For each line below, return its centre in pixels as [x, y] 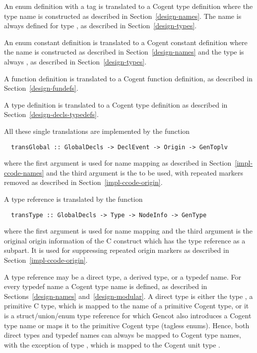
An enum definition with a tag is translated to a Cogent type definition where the [128, 6]
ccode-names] [24, 172]
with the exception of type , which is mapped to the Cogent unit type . [112, 344]
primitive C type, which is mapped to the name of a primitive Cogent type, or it [127, 306]
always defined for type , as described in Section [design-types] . [100, 26]
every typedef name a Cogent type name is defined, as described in [106, 286]
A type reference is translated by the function [73, 199]
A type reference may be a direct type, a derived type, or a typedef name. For [123, 276]
